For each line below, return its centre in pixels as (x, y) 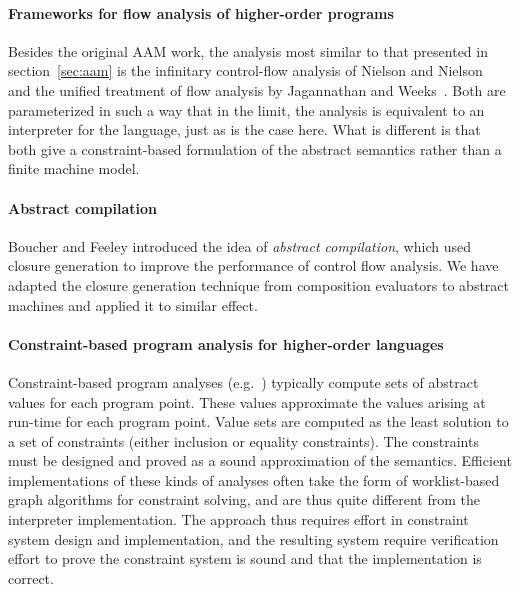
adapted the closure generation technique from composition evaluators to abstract (259, 284)
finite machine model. (74, 168)
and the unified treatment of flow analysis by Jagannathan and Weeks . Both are (257, 89)
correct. (31, 577)
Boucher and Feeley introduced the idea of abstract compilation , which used (239, 245)
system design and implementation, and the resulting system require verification (253, 538)
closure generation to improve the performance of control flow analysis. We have (253, 265)
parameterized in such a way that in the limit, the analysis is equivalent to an (246, 109)
